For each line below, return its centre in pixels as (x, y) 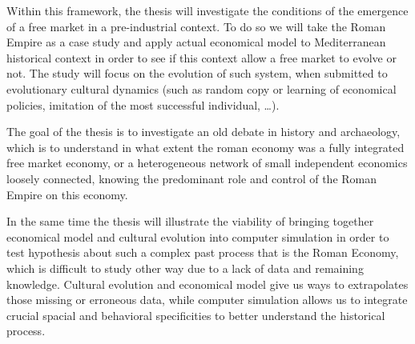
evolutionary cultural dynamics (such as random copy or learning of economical (201, 88)
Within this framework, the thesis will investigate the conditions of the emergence (207, 10)
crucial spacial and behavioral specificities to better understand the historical (196, 315)
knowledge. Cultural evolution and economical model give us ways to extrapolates (207, 284)
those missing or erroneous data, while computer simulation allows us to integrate (207, 300)
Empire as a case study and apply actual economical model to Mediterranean (196, 42)
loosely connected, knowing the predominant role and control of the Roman (192, 178)
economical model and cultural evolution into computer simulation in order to (198, 236)
